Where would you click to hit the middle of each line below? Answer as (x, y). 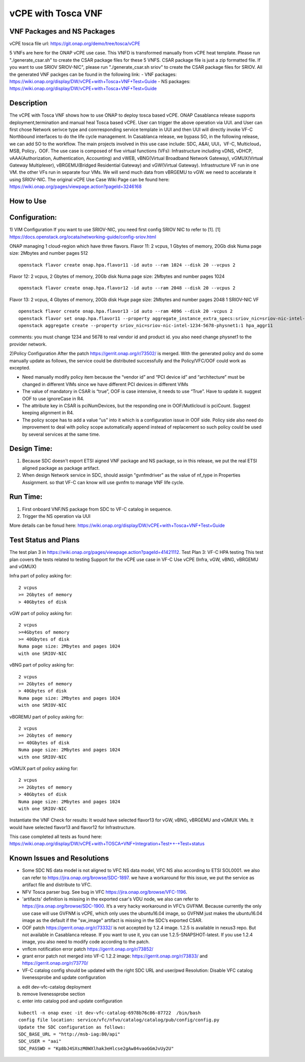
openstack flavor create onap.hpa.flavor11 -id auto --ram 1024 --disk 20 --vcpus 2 (127, 265)
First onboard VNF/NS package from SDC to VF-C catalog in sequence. (97, 509)
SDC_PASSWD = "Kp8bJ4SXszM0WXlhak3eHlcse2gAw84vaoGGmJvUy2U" (96, 1048)
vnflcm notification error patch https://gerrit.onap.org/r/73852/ (88, 949)
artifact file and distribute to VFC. (57, 885)
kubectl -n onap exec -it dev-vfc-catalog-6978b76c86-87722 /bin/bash (110, 1013)
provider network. (28, 344)
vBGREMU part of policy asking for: (47, 716)
